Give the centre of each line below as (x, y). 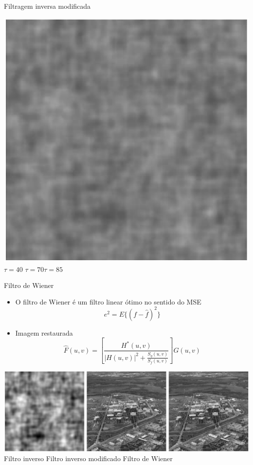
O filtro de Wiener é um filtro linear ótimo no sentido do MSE (108, 301)
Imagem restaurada (44, 332)
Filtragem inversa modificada (47, 6)
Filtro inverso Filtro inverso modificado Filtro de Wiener (88, 458)
